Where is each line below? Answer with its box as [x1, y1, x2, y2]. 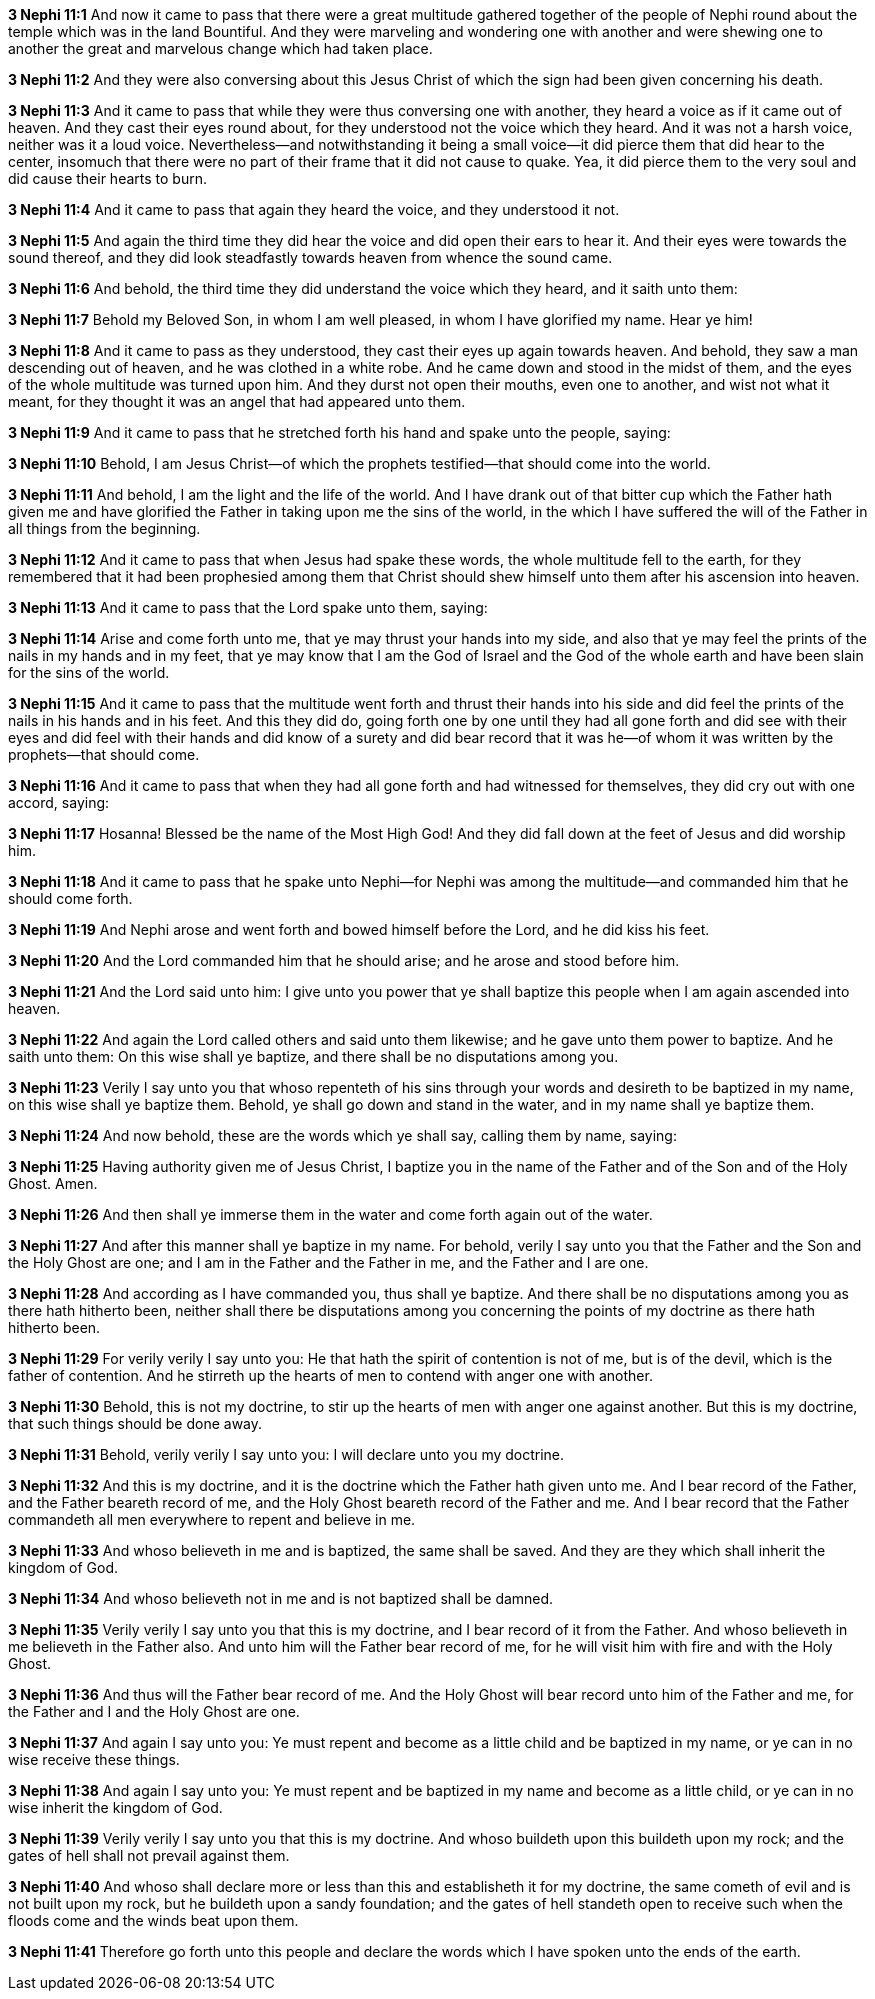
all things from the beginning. [8, 520, 201, 537]
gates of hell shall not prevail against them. [8, 1847, 290, 1864]
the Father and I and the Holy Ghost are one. [8, 1703, 300, 1720]
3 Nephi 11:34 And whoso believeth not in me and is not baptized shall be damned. [8, 1590, 554, 1607]
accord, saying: [8, 794, 110, 811]
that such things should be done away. [8, 1415, 263, 1432]
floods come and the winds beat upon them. [8, 1912, 299, 1929]
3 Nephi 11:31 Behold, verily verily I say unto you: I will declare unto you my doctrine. [8, 1446, 565, 1463]
